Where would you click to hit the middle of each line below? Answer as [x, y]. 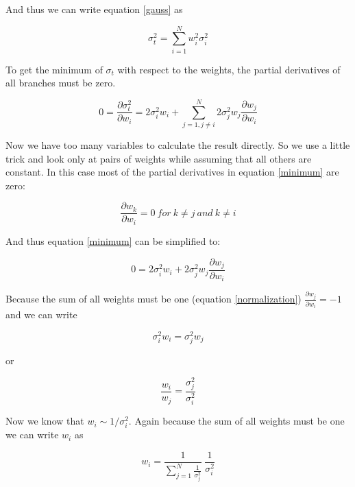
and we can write [41, 314]
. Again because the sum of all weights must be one [236, 421]
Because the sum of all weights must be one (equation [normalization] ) [154, 299]
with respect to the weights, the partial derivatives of [229, 69]
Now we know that [45, 421]
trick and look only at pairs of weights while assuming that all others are [159, 158]
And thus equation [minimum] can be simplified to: [113, 240]
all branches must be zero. [61, 83]
